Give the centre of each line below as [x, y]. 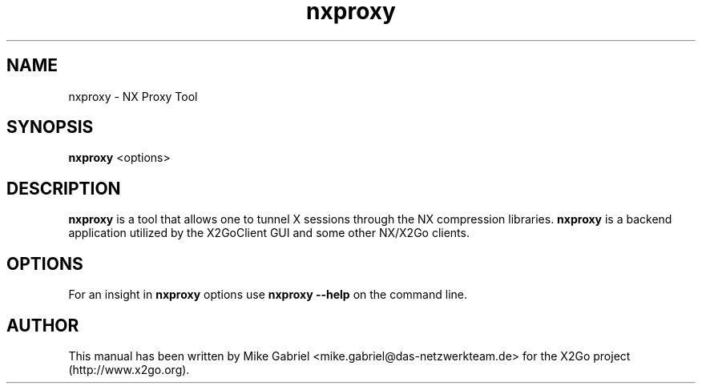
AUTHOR [43, 325]
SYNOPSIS [50, 127]
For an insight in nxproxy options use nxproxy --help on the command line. [268, 295]
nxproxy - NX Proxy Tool [133, 96]
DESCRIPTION [64, 188]
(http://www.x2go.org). [129, 369]
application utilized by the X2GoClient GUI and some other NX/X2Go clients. [269, 233]
